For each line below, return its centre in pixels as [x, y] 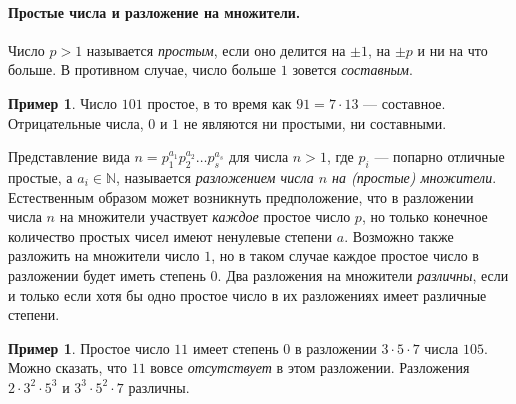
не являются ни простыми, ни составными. [315, 122]
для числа [259, 156]
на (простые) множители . [414, 176]
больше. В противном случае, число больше [142, 69]
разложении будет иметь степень [107, 274]
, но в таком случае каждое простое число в [345, 255]
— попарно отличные [439, 156]
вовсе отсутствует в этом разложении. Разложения [310, 367]
